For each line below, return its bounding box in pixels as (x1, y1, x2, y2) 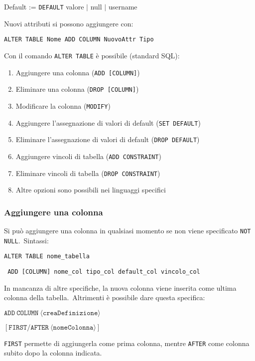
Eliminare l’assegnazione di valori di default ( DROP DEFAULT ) (15, 134, 200, 145)
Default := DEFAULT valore (4, 1, 84, 11)
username (108, 1, 137, 11)
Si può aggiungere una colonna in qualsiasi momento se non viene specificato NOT (4, 225, 251, 235)
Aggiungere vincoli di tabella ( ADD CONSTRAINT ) (15, 151, 161, 161)
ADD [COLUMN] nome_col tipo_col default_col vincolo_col (7, 268, 200, 275)
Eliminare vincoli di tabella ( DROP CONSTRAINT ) (15, 168, 160, 178)
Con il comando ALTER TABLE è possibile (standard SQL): (4, 50, 180, 60)
